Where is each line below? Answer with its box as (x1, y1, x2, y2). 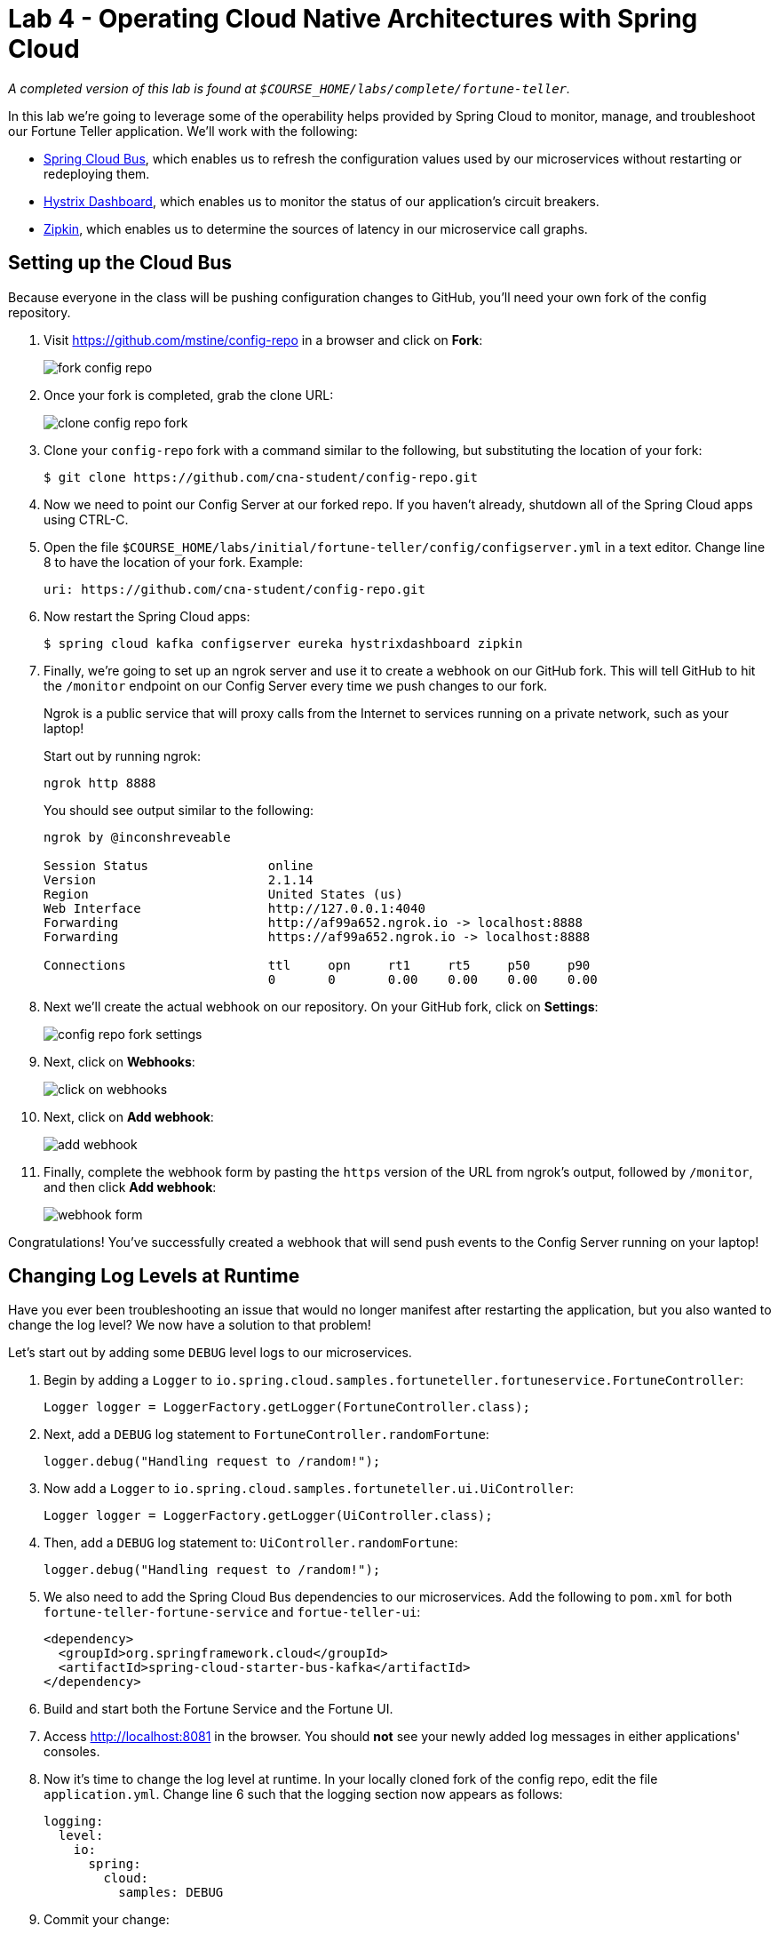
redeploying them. (44, 165, 150, 181)
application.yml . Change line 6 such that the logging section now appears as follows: (44, 1786, 563, 1802)
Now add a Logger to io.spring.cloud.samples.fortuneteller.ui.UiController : (44, 1481, 574, 1497)
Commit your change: (44, 1912, 170, 1928)
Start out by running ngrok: (44, 747, 202, 763)
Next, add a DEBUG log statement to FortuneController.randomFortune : (44, 1427, 489, 1443)
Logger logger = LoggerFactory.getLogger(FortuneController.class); (44, 1400, 530, 1415)
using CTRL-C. (44, 511, 129, 527)
